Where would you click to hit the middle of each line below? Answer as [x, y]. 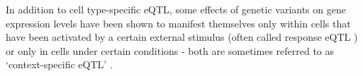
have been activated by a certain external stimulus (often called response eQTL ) [182, 37]
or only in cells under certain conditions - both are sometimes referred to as [170, 50]
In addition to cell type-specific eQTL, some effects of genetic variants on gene [176, 9]
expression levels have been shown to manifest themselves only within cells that [178, 23]
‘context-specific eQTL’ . [59, 64]
